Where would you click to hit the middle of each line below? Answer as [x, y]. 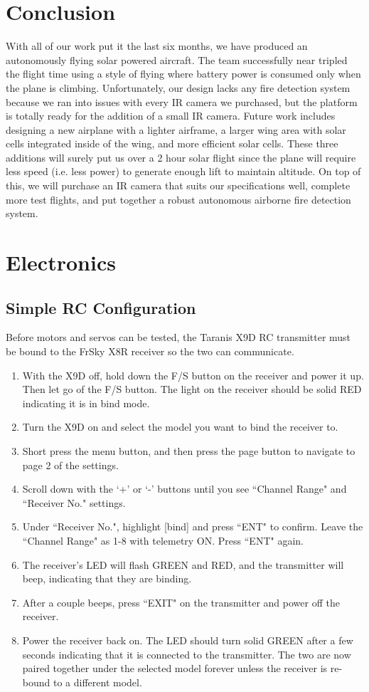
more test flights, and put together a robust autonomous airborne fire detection [178, 199]
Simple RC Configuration [101, 307]
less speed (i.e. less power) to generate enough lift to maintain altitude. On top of [183, 171]
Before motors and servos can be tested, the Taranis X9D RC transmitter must [178, 337]
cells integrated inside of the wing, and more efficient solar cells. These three [172, 143]
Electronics [61, 262]
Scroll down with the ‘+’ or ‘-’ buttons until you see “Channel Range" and [184, 489]
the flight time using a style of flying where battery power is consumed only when [183, 74]
